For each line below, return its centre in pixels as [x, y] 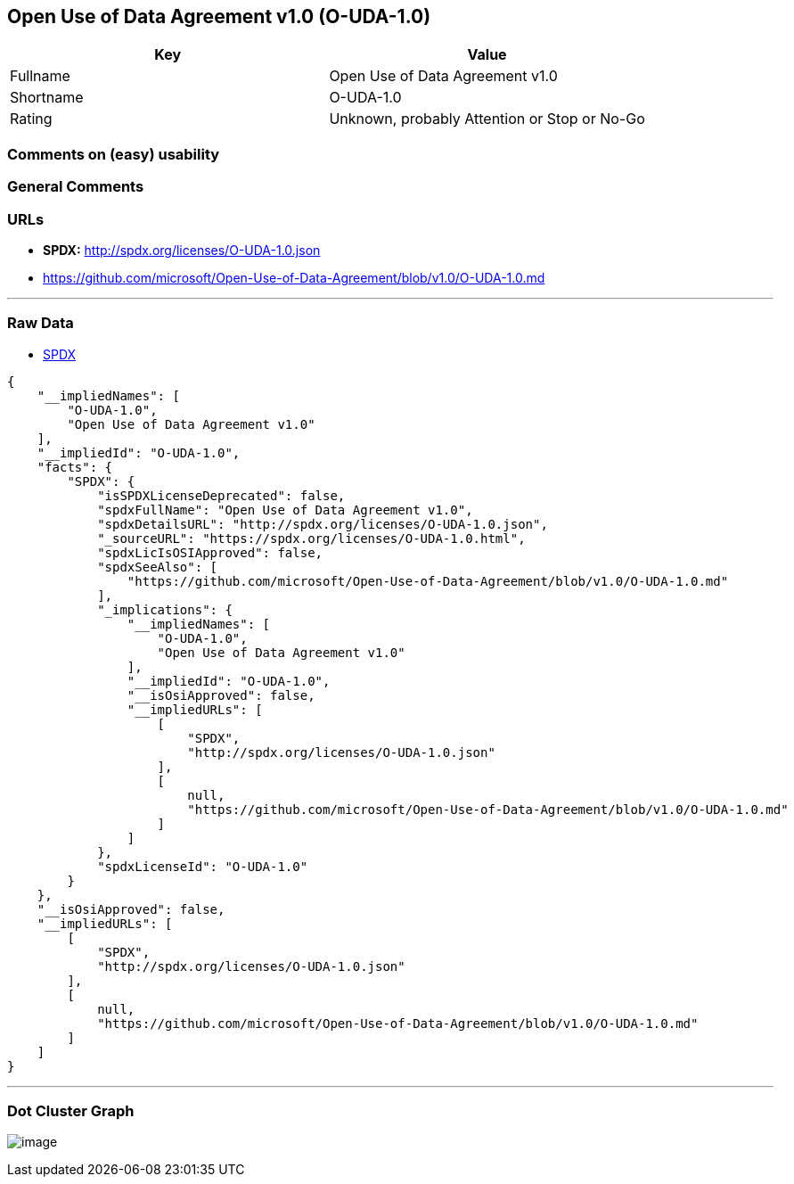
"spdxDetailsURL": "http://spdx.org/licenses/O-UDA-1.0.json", [323, 524]
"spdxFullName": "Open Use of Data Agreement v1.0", [285, 510]
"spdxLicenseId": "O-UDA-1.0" [203, 866]
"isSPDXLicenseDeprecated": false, [221, 495]
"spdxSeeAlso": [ [158, 567]
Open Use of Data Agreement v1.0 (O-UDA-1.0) [219, 16]
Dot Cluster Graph [71, 1111]
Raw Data [41, 323]
